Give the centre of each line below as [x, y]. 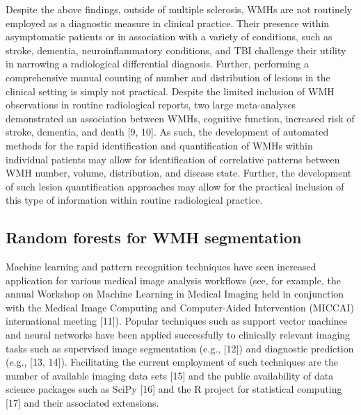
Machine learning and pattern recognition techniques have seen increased [161, 267]
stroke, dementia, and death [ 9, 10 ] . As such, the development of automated [167, 132]
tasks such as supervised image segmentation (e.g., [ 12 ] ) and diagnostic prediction [180, 348]
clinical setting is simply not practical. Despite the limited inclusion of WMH [170, 91]
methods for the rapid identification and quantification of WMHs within [159, 145]
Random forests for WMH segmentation [154, 237]
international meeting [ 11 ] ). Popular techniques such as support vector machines [177, 321]
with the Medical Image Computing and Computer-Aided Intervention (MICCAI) [180, 307]
